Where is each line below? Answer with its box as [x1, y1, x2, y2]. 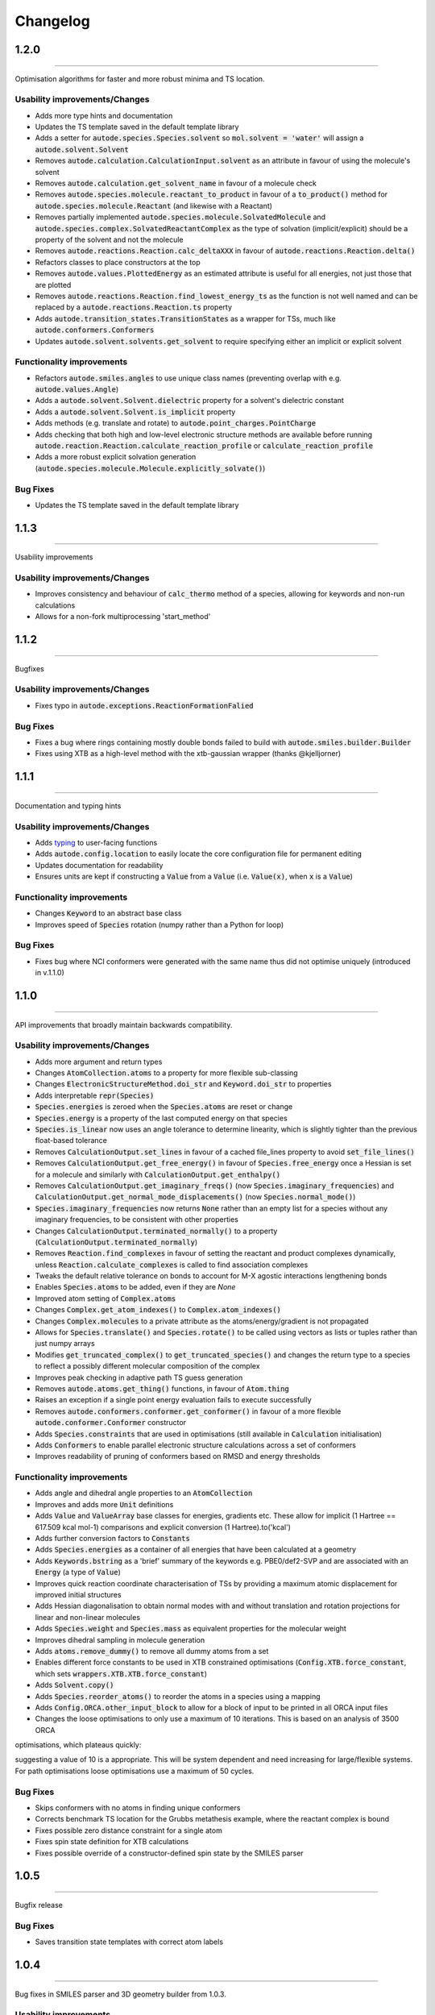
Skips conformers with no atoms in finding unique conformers [35, 1802, 241, 1813]
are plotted [35, 280, 72, 289]
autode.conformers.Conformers [35, 326, 155, 334]
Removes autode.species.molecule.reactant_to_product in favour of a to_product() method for [35, 189, 388, 199]
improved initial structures [35, 1589, 122, 1599]
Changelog [14, 12, 90, 30]
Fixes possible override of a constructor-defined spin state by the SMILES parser [35, 1848, 304, 1858]
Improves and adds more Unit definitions [35, 1499, 174, 1509]
